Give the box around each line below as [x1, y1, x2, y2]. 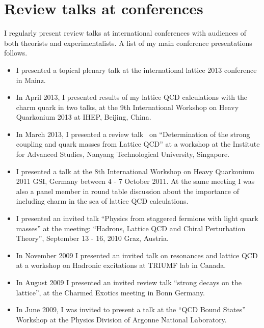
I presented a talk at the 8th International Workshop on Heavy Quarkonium [16, 166, 254, 176]
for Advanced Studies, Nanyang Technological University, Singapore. [16, 149, 230, 159]
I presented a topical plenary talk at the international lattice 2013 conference [16, 64, 257, 75]
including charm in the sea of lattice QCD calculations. [16, 196, 189, 206]
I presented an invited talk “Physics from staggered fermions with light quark [16, 213, 258, 224]
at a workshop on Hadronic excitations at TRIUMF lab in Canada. [16, 260, 226, 270]
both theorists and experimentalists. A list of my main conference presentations [4, 37, 252, 48]
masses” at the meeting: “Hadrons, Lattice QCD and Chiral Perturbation [16, 223, 246, 233]
